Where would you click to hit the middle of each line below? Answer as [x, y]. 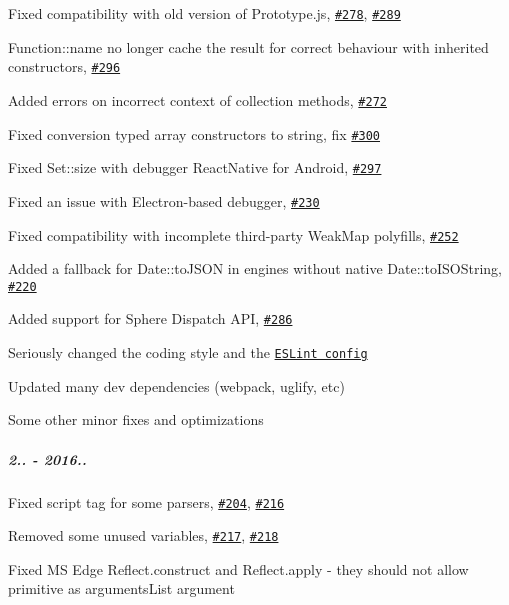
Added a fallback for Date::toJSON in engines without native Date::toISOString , [255, 268]
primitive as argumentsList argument [121, 588]
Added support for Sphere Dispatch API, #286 [150, 318]
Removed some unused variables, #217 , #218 [143, 535]
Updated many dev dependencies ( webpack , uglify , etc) [176, 385]
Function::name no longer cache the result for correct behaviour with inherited [248, 46]
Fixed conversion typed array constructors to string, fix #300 [194, 133]
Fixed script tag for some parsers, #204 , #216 [146, 501]
